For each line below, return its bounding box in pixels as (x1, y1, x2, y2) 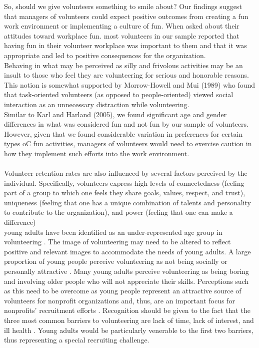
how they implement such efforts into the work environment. (4, 148, 189, 158)
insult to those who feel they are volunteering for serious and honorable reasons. (4, 70, 249, 80)
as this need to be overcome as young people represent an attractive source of (4, 285, 241, 296)
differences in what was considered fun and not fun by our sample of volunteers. (4, 119, 248, 129)
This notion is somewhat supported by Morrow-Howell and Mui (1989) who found (4, 79, 255, 90)
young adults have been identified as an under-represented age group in (4, 226, 222, 237)
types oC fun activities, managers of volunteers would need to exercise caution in (4, 138, 252, 149)
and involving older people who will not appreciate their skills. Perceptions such (4, 275, 249, 286)
